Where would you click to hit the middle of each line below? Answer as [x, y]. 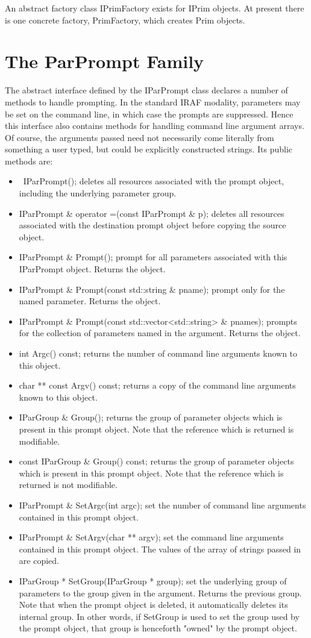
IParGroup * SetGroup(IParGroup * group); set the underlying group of [153, 580]
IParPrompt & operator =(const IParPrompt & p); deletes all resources [152, 213]
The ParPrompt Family [105, 61]
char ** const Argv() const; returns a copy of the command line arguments [157, 385]
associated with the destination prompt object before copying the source [152, 225]
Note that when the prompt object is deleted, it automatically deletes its [153, 605]
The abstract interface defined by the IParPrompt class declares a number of [146, 90]
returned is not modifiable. [68, 485]
